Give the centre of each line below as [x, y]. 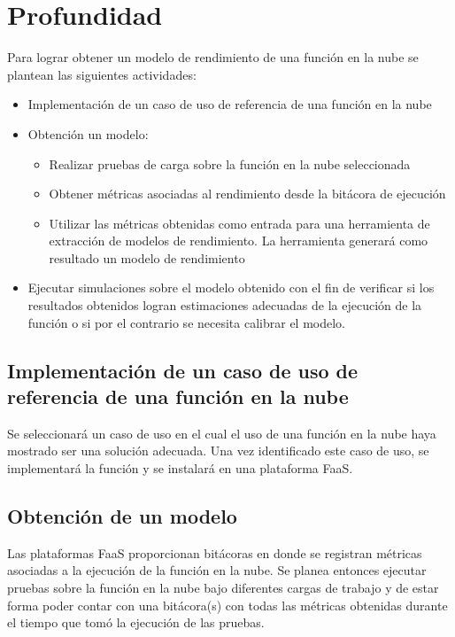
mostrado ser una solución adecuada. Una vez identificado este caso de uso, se [218, 451]
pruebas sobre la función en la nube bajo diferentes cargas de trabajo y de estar [223, 588]
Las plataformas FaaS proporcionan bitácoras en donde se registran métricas [215, 552]
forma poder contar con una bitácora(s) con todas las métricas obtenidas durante [227, 605]
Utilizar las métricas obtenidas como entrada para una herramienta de [239, 223]
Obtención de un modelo [122, 516]
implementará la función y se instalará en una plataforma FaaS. [180, 468]
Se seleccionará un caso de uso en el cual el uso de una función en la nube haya [222, 433]
